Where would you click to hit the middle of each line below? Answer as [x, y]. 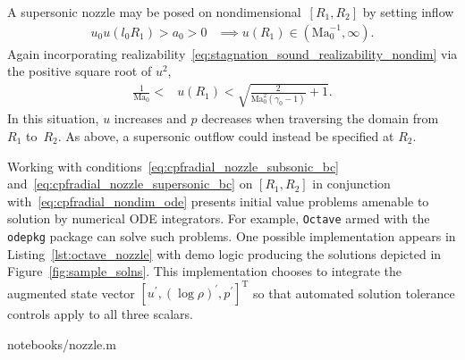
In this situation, [53, 118]
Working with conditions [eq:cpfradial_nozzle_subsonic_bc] [173, 166]
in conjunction [351, 184]
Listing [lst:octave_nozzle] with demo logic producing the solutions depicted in [224, 253]
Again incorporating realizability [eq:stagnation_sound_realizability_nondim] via [232, 53]
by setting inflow [408, 12]
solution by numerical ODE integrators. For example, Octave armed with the [219, 218]
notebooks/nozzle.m [62, 343]
